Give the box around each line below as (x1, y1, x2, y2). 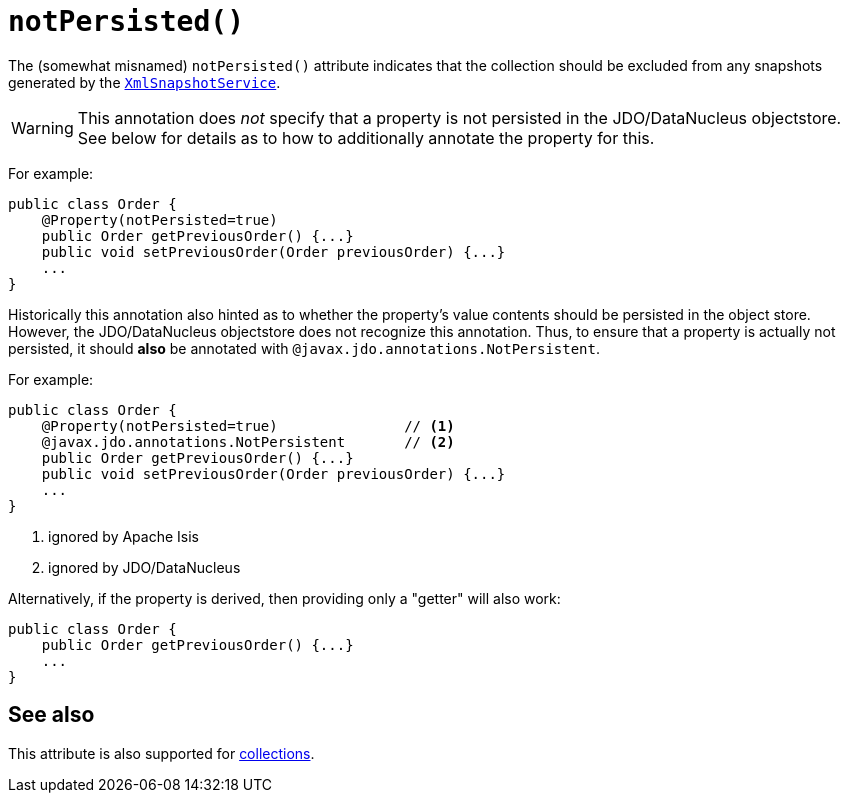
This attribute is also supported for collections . (8, 744, 315, 762)
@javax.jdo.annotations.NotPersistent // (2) (41, 433, 455, 450)
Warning (11, 117, 74, 138)
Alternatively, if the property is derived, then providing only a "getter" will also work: (8, 589, 561, 607)
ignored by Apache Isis (48, 527, 199, 545)
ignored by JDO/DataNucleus (48, 558, 241, 576)
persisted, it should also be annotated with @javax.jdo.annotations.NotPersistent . (8, 339, 601, 357)
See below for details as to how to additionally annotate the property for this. (77, 127, 655, 148)
